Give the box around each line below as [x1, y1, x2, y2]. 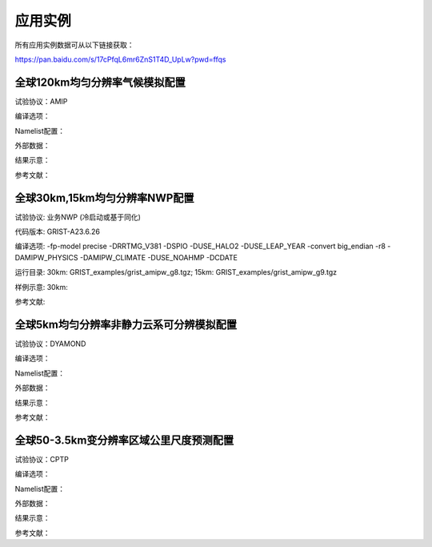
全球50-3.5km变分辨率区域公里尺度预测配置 [14, 433, 234, 447]
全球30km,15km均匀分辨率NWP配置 [14, 191, 195, 204]
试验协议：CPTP [14, 454, 70, 464]
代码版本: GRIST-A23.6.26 [14, 227, 100, 236]
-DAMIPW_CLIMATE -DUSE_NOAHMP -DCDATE [80, 252, 238, 262]
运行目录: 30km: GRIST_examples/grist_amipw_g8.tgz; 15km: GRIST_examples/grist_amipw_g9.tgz [14, 267, 338, 277]
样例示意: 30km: [14, 282, 68, 292]
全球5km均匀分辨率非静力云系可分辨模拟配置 [14, 317, 238, 332]
